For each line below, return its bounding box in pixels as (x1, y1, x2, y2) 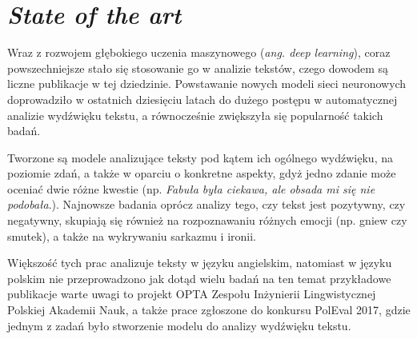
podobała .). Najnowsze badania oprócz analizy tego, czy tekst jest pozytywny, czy (7, 196, 406, 213)
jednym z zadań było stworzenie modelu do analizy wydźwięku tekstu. (7, 317, 351, 333)
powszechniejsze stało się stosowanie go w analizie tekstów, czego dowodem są (7, 59, 389, 76)
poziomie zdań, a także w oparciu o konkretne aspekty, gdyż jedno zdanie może (7, 165, 396, 181)
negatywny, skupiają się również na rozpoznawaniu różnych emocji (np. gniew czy (7, 212, 407, 229)
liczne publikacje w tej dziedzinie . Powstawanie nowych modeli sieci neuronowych (7, 75, 407, 92)
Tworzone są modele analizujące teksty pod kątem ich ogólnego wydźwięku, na (7, 149, 393, 166)
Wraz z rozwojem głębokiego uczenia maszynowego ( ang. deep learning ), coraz (7, 44, 391, 61)
